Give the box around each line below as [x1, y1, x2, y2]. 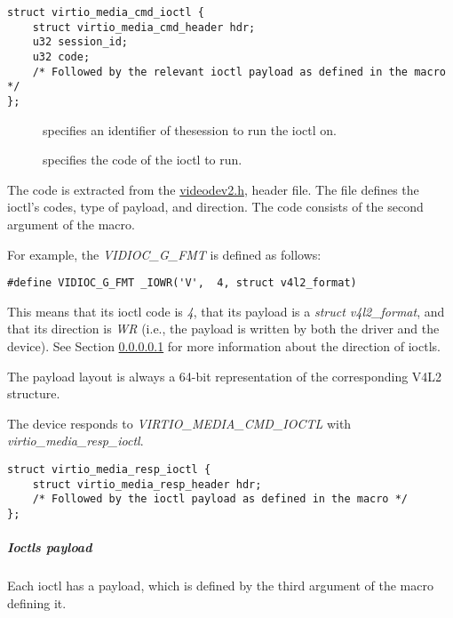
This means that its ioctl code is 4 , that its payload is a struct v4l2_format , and [7, 301, 445, 320]
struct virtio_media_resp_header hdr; [32, 478, 262, 491]
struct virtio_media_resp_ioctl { [7, 462, 211, 476]
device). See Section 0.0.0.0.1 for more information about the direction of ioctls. [7, 337, 441, 355]
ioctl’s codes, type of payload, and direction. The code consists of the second [7, 197, 424, 216]
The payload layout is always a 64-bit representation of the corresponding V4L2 [7, 366, 442, 385]
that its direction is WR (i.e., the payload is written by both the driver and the [7, 319, 440, 338]
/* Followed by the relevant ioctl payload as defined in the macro [32, 65, 446, 78]
